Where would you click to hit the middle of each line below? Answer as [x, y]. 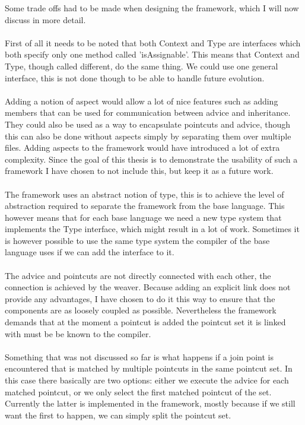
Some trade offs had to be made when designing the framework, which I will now [152, 8]
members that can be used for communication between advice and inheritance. [148, 112]
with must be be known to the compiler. [78, 333]
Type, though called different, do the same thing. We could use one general [142, 66]
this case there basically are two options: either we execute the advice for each [147, 380]
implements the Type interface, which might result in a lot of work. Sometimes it [152, 229]
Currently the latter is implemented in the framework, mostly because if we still [150, 403]
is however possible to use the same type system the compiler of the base [137, 240]
